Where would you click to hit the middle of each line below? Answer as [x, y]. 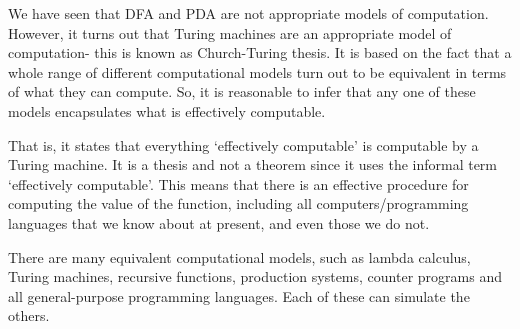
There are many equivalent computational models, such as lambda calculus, [239, 256]
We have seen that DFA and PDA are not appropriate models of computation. [248, 13]
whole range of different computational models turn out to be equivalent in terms [257, 71]
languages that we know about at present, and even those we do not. [219, 222]
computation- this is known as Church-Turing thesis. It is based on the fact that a [260, 52]
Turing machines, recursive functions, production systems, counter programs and [255, 276]
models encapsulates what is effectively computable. [167, 110]
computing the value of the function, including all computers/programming [238, 203]
